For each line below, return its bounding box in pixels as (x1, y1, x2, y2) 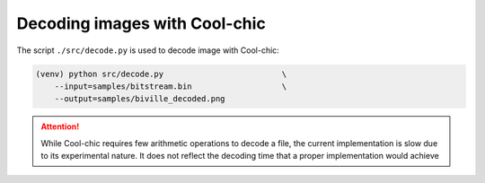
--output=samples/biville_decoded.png (54, 94, 225, 104)
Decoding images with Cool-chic (16, 13, 267, 33)
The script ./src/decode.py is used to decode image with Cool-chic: (16, 45, 280, 56)
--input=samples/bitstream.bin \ (54, 81, 287, 91)
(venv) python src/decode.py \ (35, 68, 287, 79)
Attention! (40, 121, 80, 132)
